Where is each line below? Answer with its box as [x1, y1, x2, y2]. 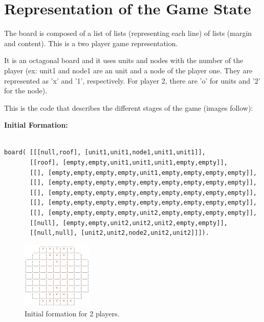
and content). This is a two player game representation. [4, 37, 178, 48]
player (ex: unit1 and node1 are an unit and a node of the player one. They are [4, 65, 253, 75]
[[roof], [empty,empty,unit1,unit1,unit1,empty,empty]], [30, 159, 228, 167]
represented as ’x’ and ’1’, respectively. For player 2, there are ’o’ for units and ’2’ [4, 75, 260, 86]
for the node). [4, 85, 48, 96]
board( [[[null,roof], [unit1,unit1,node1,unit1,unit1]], [4, 149, 206, 156]
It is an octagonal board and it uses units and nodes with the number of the [4, 55, 244, 66]
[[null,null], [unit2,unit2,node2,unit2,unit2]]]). [30, 229, 209, 237]
